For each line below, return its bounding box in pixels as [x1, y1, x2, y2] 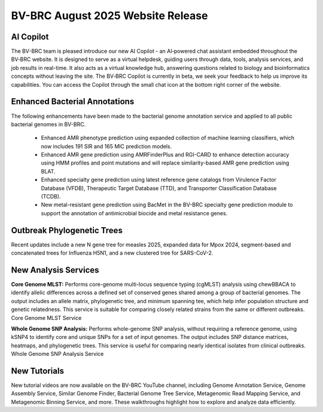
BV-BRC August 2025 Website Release [11, 9, 208, 22]
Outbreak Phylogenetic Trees [11, 225, 123, 236]
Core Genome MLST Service [11, 314, 82, 321]
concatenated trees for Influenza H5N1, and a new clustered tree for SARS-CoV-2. [11, 249, 214, 257]
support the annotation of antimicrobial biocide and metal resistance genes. [41, 209, 228, 216]
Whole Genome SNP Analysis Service [11, 350, 104, 358]
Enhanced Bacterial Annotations [11, 96, 135, 107]
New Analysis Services [11, 265, 99, 275]
